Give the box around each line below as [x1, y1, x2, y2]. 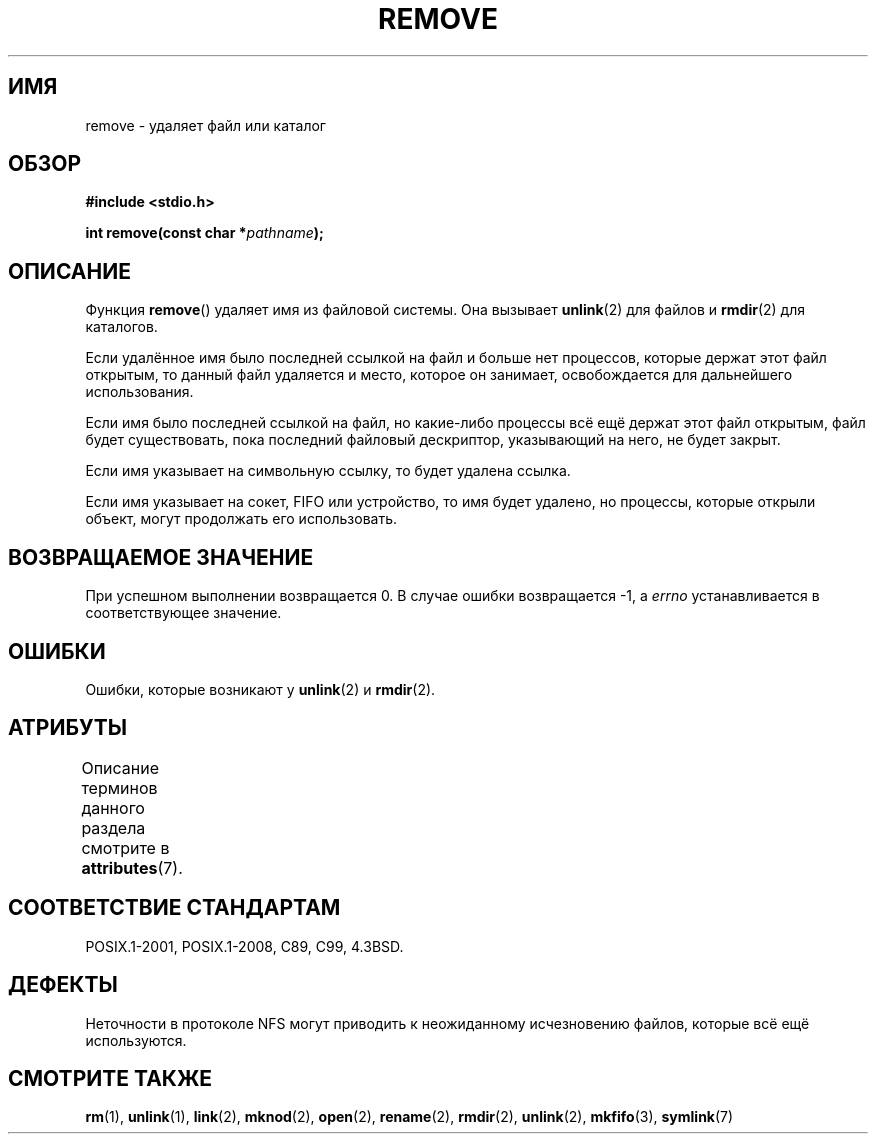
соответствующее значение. [85, 604, 282, 622]
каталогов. [85, 318, 158, 336]
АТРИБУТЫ [8, 715, 128, 741]
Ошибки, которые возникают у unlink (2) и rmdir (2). [85, 680, 436, 698]
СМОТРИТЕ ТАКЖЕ [8, 1065, 213, 1091]
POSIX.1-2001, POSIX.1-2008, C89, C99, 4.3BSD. [85, 937, 404, 955]
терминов [81, 777, 158, 798]
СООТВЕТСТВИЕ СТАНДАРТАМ [8, 895, 341, 921]
